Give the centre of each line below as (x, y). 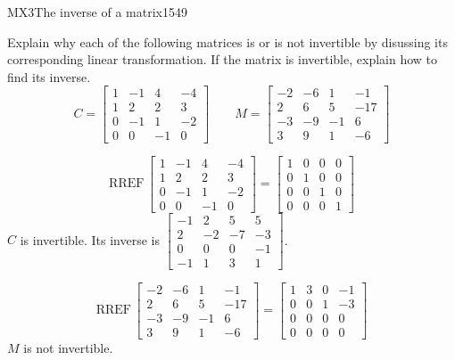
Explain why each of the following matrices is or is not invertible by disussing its (227, 41)
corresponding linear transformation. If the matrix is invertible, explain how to (223, 59)
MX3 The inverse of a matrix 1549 (97, 12)
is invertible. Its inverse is (90, 239)
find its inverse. (49, 76)
